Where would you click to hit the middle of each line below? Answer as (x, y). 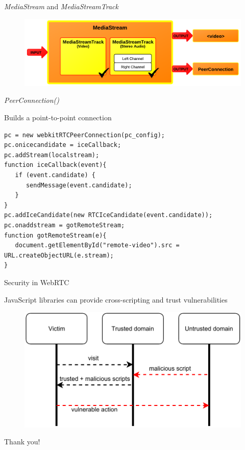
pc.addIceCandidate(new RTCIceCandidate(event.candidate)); (108, 215)
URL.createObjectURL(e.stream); (59, 255)
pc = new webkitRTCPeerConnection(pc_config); (84, 135)
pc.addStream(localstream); (52, 155)
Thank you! (22, 442)
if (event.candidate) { (55, 175)
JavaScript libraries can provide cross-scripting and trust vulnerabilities (116, 299)
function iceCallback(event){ (55, 165)
